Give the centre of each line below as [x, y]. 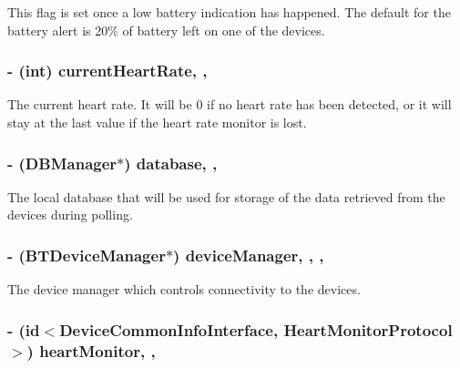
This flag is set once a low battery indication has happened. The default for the [229, 12]
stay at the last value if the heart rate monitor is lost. [157, 122]
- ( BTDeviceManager [87, 255]
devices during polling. [70, 215]
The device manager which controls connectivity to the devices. [184, 289]
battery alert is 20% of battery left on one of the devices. [166, 30]
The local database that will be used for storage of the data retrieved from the [226, 196]
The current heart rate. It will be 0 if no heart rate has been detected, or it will [230, 104]
